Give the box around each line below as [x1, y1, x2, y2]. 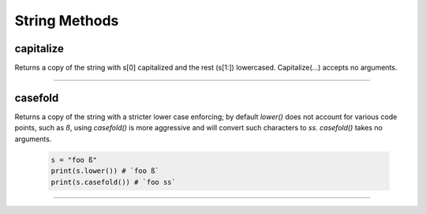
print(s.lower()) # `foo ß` [50, 167, 159, 175]
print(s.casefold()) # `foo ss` [50, 178, 177, 186]
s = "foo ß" [50, 155, 98, 164]
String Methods [14, 12, 119, 29]
